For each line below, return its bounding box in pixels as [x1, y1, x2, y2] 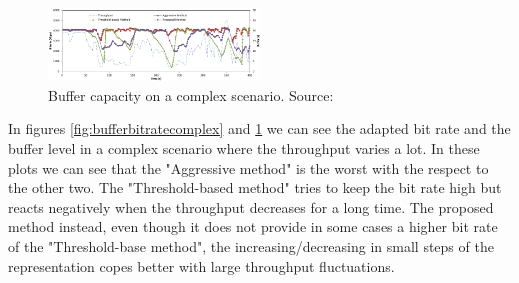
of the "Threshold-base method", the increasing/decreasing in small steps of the [8, 235, 494, 256]
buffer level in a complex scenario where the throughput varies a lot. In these [8, 137, 480, 158]
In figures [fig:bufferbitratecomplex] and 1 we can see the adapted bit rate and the [8, 118, 511, 139]
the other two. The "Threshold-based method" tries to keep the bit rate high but [8, 177, 502, 198]
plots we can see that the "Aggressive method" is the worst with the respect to [8, 157, 489, 178]
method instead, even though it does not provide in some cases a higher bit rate [8, 216, 498, 237]
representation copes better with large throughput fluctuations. [8, 255, 395, 276]
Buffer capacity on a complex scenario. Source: [48, 84, 334, 105]
